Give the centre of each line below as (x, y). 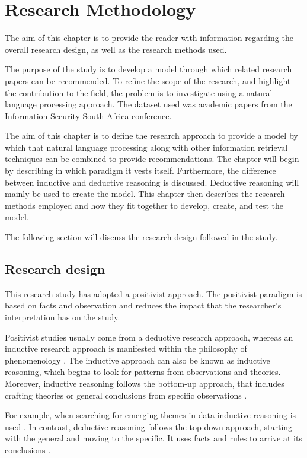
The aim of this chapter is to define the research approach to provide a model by (151, 136)
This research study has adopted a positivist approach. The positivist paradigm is (153, 293)
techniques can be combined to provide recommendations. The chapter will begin (152, 159)
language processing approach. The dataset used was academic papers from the (148, 104)
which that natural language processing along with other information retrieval (146, 147)
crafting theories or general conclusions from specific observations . (126, 395)
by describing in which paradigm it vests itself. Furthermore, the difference (140, 171)
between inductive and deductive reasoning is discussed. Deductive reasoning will (152, 182)
